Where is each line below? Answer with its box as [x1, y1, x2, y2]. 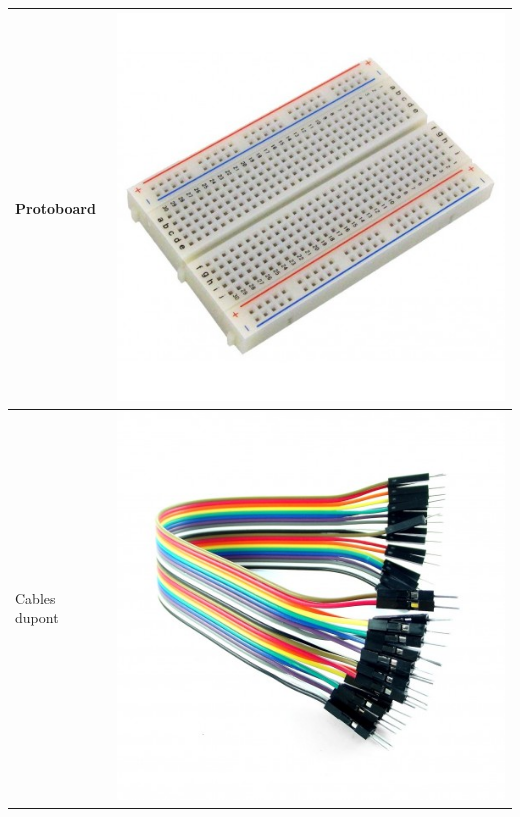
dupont [15, 607, 59, 628]
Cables [15, 587, 56, 608]
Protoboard [15, 198, 96, 219]
